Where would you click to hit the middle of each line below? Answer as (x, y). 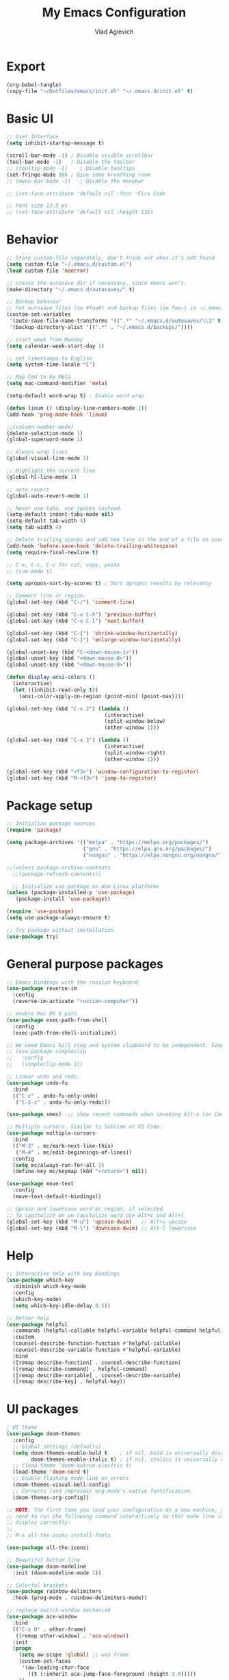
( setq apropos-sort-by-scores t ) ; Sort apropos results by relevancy (109, 584)
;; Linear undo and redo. (43, 1077)
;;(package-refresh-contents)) (57, 874)
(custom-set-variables (39, 314)
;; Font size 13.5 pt (37, 206)
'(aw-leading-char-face (55, 1668)
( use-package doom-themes (43, 1434)
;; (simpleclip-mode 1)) (45, 1064)
